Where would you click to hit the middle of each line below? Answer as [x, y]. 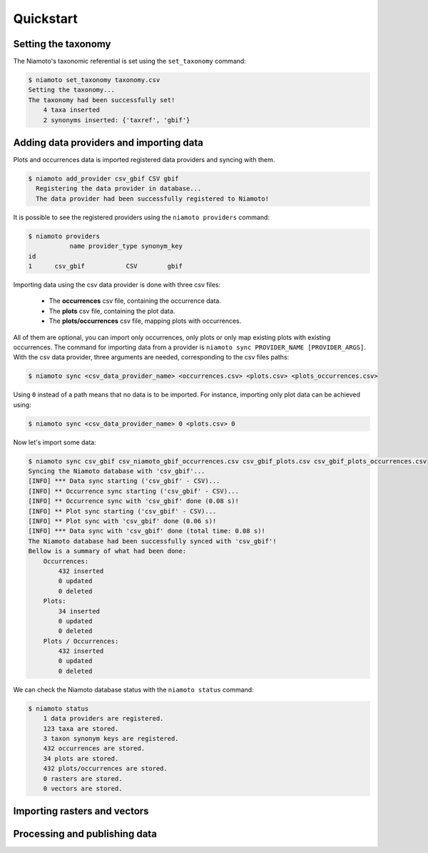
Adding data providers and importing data [108, 143]
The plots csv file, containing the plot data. [112, 311]
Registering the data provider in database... [119, 189]
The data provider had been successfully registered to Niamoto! [153, 199]
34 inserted [79, 611]
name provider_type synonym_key [126, 246]
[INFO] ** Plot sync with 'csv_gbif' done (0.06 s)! [122, 521]
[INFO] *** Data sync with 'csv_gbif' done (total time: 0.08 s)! [147, 531]
